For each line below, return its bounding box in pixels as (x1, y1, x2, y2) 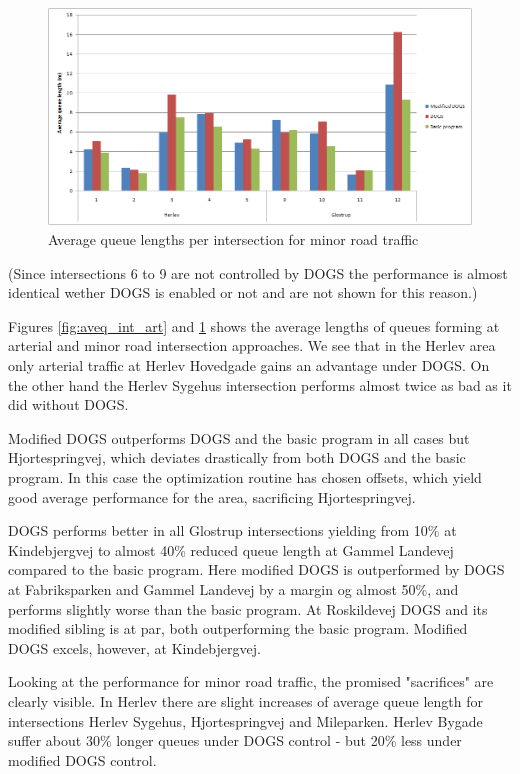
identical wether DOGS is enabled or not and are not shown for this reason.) (8, 282, 478, 303)
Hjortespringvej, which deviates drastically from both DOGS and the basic (8, 447, 466, 468)
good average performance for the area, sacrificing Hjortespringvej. (8, 486, 416, 507)
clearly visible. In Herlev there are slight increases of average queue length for (8, 690, 483, 711)
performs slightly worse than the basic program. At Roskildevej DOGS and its (8, 598, 488, 619)
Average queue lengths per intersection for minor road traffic (48, 229, 419, 250)
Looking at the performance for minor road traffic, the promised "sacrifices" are (8, 671, 494, 692)
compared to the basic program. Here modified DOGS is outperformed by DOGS (8, 559, 505, 580)
